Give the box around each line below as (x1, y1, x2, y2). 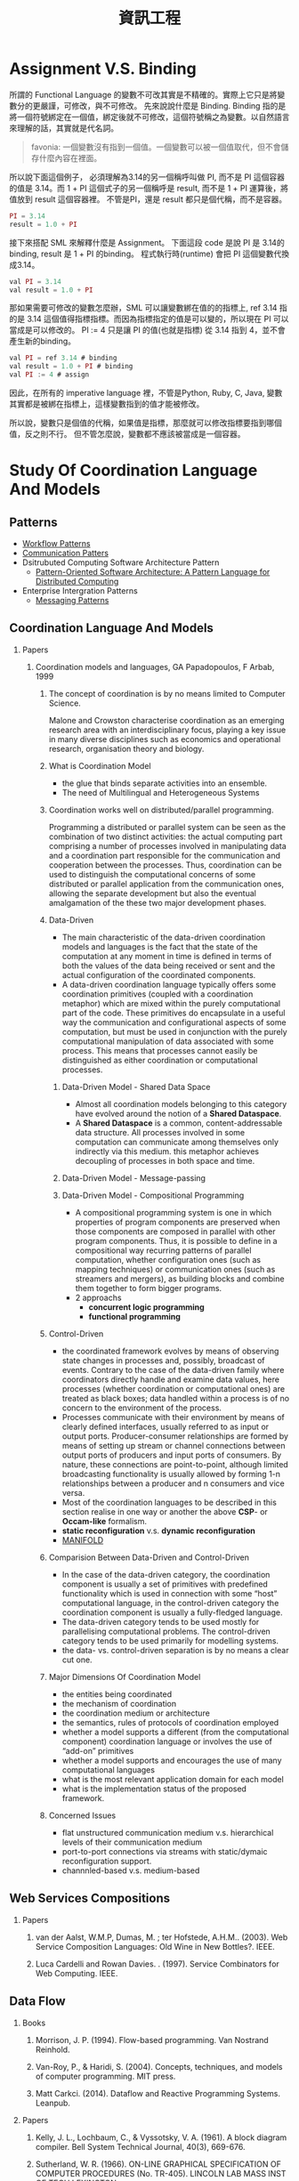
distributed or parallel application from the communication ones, (48, 878, 285, 889)
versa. (61, 1487, 85, 1498)
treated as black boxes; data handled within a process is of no (61, 1393, 290, 1403)
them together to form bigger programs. (75, 1282, 222, 1293)
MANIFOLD (61, 1534, 104, 1545)
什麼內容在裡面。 (38, 152, 102, 163)
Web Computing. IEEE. (35, 1967, 118, 1978)
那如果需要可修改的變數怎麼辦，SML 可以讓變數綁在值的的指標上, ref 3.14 (9, 303, 278, 313)
